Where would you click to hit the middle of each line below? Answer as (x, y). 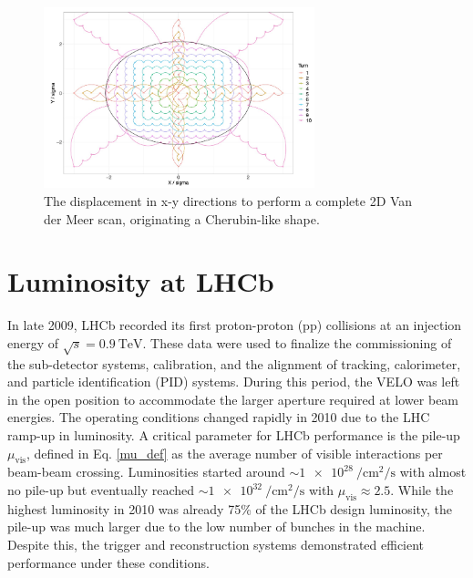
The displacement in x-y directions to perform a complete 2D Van (228, 201)
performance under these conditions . (108, 562)
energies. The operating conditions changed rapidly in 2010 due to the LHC (219, 417)
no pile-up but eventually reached (101, 490)
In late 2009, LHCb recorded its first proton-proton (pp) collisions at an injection (235, 325)
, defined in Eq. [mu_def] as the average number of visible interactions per (235, 453)
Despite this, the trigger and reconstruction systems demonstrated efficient (216, 545)
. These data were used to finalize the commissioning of (297, 342)
